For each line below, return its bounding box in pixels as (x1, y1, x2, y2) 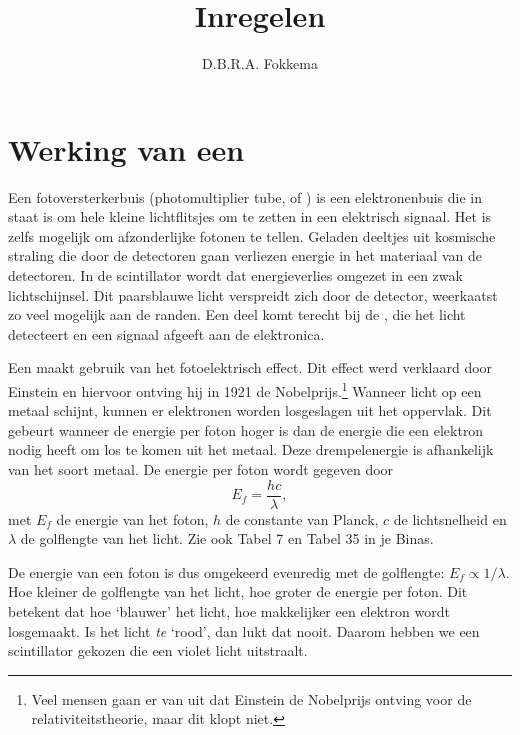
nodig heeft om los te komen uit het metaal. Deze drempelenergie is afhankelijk (8, 439, 494, 460)
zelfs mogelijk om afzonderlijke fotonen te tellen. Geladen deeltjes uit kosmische (8, 225, 496, 246)
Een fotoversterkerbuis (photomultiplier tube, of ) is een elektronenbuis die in (8, 186, 483, 207)
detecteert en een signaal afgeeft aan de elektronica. (8, 323, 325, 344)
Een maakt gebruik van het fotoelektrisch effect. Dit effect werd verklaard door (8, 357, 493, 378)
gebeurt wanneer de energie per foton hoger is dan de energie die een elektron (8, 419, 484, 440)
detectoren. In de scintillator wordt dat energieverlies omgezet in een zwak (8, 265, 463, 286)
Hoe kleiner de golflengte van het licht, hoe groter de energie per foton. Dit (8, 581, 468, 602)
